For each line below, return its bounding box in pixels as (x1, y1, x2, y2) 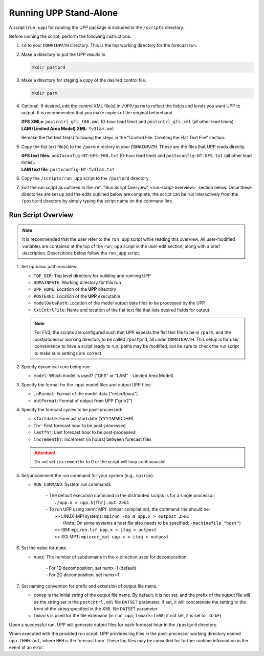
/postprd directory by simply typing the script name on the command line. (21, 198, 174, 204)
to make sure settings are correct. (34, 350, 103, 356)
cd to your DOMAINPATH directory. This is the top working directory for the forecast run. (21, 42, 198, 49)
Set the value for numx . (21, 545, 68, 551)
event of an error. (9, 644, 44, 650)
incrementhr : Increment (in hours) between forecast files (33, 436, 152, 442)
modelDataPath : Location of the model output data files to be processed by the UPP (33, 300, 205, 306)
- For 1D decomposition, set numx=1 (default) (45, 565, 137, 571)
